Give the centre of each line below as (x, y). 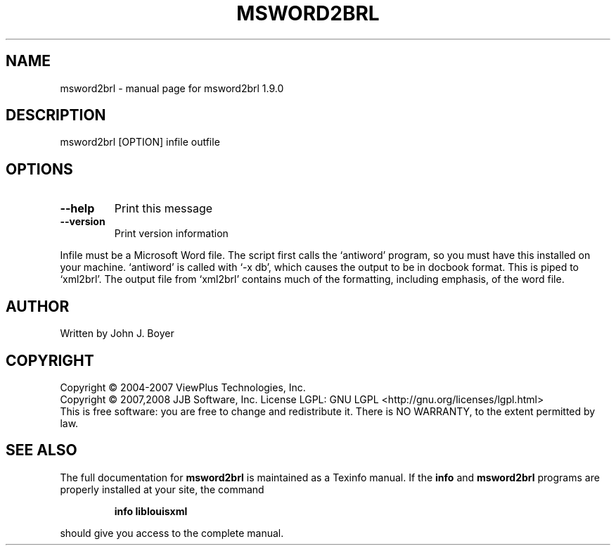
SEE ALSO (41, 450)
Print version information (171, 234)
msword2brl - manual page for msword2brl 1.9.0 (172, 88)
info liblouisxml (151, 511)
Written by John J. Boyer (117, 334)
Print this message (163, 209)
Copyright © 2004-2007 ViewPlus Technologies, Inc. (183, 387)
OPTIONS (39, 169)
